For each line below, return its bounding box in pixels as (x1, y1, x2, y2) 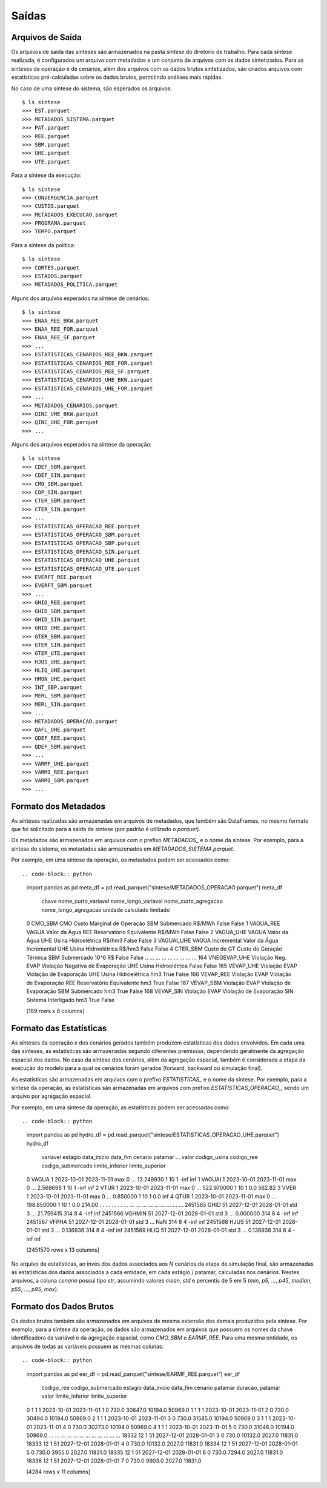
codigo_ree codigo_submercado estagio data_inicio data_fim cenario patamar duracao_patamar (41, 1384, 281, 1391)
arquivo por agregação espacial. (11, 1092, 92, 1100)
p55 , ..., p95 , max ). (11, 1285, 59, 1293)
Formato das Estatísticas (11, 1023, 107, 1033)
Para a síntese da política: (11, 241, 76, 248)
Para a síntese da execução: (11, 171, 82, 179)
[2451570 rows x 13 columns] (26, 1246, 100, 1254)
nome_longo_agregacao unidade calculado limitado (41, 906, 170, 913)
